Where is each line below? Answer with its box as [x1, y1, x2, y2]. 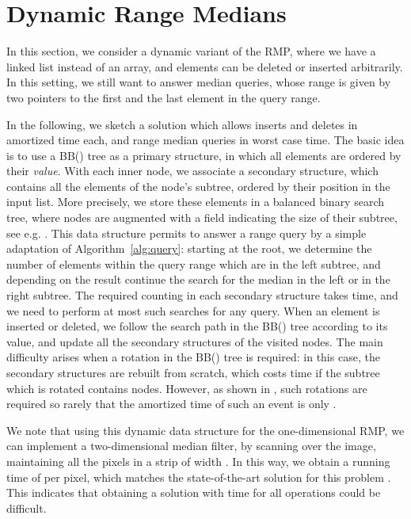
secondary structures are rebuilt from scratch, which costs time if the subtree [6, 364, 380, 380]
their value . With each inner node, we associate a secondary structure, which [6, 162, 379, 179]
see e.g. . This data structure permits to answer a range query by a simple [6, 224, 367, 241]
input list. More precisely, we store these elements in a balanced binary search [6, 193, 385, 210]
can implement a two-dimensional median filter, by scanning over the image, [6, 437, 376, 454]
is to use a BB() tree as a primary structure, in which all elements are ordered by [6, 147, 401, 163]
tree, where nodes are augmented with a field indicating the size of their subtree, [6, 209, 398, 226]
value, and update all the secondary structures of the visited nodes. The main [6, 333, 383, 349]
